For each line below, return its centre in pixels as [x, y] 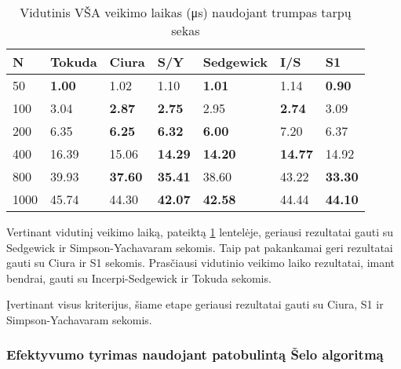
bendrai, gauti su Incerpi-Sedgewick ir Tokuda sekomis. [139, 278]
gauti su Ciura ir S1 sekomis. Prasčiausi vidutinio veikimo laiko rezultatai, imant [201, 263]
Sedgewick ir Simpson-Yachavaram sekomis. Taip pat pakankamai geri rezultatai [200, 247]
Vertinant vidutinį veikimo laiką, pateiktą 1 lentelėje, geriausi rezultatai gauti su [200, 232]
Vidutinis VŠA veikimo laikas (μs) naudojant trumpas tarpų [186, 12]
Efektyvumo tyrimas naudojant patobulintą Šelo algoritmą [195, 354]
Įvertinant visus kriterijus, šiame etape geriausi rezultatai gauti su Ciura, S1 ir [195, 304]
